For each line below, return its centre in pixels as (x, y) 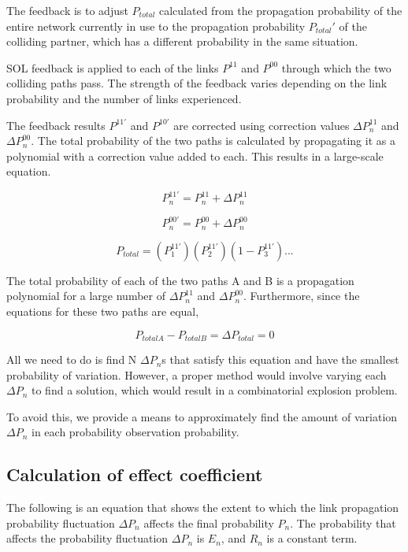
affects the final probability (209, 522)
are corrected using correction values (261, 125)
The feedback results (56, 125)
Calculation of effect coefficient (135, 474)
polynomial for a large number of (86, 296)
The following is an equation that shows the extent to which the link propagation (203, 508)
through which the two (336, 67)
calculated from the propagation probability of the (281, 10)
